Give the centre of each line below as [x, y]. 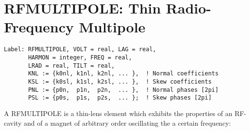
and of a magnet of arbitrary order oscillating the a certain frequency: [127, 123]
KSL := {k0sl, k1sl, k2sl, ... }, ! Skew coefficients [120, 81]
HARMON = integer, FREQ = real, [80, 57]
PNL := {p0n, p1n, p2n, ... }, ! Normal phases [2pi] [123, 90]
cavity [13, 123]
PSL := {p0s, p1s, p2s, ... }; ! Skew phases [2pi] [120, 98]
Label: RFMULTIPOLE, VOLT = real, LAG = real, [80, 50]
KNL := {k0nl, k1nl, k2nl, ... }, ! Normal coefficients [123, 74]
